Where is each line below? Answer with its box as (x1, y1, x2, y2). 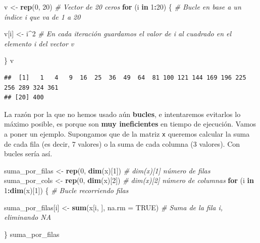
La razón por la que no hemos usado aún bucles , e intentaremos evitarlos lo (4, 108, 241, 119)
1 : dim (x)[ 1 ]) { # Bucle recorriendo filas (4, 185, 129, 195)
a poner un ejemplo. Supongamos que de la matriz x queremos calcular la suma (4, 128, 250, 139)
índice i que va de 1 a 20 (4, 11, 81, 22)
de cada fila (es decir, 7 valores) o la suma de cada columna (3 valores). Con (4, 138, 240, 149)
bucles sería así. (4, 148, 53, 159)
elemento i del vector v (4, 38, 74, 48)
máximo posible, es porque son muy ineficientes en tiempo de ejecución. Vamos (4, 118, 256, 129)
